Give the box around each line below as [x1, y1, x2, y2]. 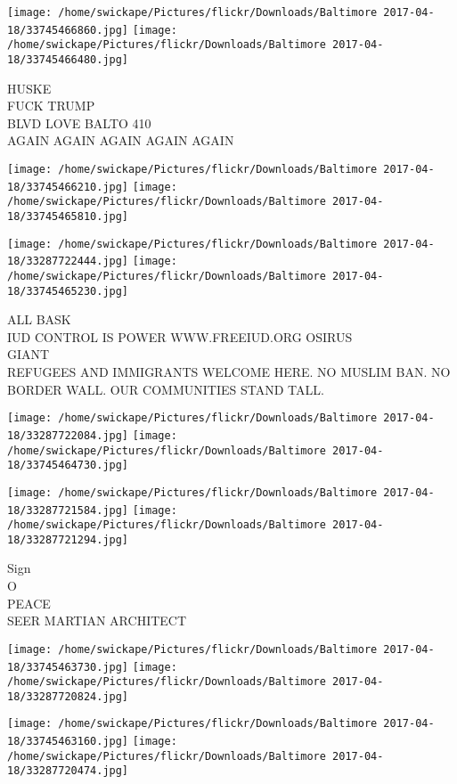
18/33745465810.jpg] [7, 209, 129, 223]
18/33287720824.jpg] [7, 690, 129, 703]
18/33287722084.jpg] [7, 429, 129, 442]
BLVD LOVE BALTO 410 [7, 113, 151, 132]
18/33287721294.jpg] [7, 533, 129, 546]
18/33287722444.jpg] [7, 255, 129, 268]
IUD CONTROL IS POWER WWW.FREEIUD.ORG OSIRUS [7, 327, 353, 346]
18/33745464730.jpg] [7, 459, 129, 472]
